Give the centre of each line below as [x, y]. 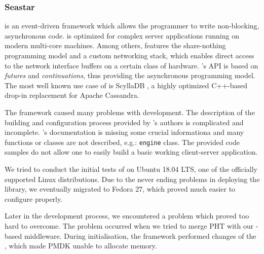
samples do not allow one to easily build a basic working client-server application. [131, 152]
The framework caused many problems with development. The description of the [130, 112]
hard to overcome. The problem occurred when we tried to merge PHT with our [129, 225]
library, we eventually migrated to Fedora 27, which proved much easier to [120, 189]
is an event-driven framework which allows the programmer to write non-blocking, [132, 26]
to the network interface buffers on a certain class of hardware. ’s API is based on [131, 65]
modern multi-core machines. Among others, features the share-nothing [115, 45]
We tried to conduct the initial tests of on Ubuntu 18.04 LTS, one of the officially [131, 169]
